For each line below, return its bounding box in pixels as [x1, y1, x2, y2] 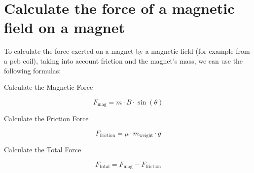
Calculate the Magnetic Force [4, 82, 93, 92]
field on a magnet [4, 17, 125, 37]
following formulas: [4, 65, 61, 75]
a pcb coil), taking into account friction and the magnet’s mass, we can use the [4, 55, 243, 66]
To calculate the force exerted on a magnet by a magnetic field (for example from [4, 46, 250, 56]
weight [139, 133, 153, 138]
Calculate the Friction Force [4, 113, 89, 124]
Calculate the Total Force [4, 144, 81, 155]
